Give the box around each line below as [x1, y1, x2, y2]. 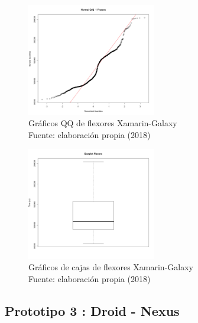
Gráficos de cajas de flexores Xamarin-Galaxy [28, 261, 193, 273]
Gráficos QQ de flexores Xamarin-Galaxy [28, 117, 177, 129]
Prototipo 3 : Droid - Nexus [5, 301, 180, 319]
